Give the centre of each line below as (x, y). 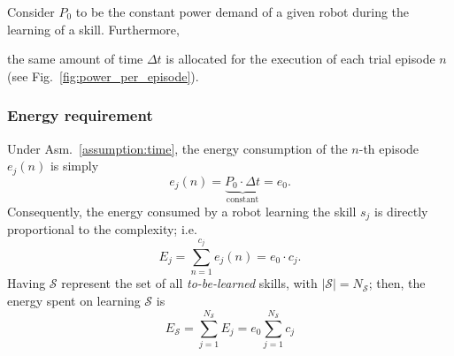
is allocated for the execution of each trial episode (300, 59)
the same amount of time (75, 59)
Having (27, 283)
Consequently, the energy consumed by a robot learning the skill (182, 211)
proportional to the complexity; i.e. (102, 228)
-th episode (389, 148)
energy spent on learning (74, 300)
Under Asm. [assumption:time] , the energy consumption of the (177, 148)
